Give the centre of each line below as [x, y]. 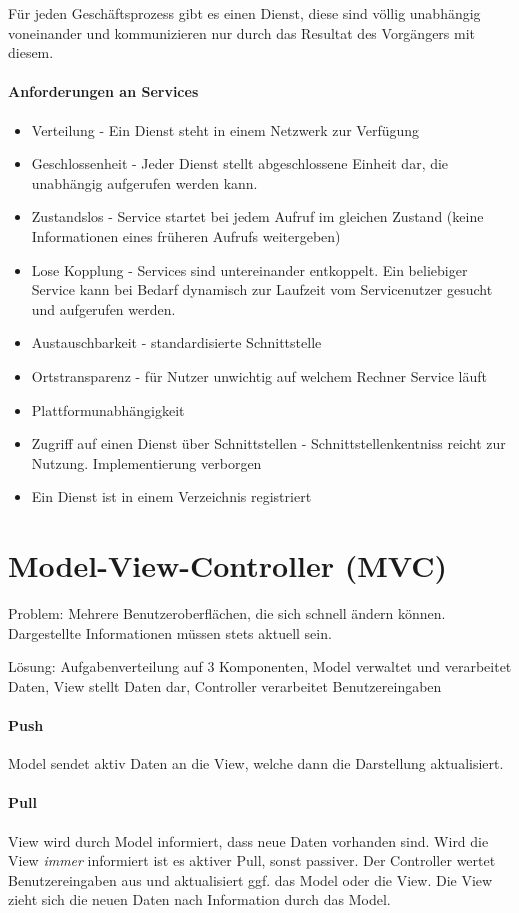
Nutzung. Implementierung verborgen [146, 462]
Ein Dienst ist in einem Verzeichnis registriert [171, 496]
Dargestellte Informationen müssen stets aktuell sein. [170, 632]
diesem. [31, 52]
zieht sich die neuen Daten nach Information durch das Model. [199, 899]
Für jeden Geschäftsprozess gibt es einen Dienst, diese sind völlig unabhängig [244, 13]
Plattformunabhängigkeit [108, 409]
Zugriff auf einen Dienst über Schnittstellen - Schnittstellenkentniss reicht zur [268, 443]
